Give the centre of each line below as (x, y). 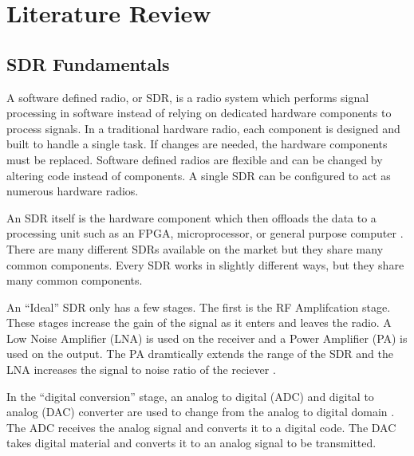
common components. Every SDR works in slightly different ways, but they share (205, 264)
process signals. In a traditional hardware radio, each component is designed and (203, 128)
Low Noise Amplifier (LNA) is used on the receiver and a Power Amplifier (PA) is (207, 338)
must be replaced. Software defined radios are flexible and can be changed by (195, 159)
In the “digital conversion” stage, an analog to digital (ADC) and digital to (190, 396)
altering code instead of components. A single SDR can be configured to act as (199, 175)
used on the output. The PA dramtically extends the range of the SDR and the (200, 354)
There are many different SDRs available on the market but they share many (195, 248)
